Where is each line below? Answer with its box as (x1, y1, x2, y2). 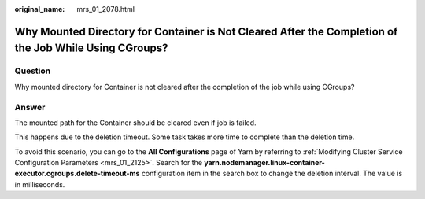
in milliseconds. (14, 179, 65, 189)
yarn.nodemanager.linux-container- (204, 158, 326, 168)
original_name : (14, 5, 65, 13)
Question (14, 65, 51, 76)
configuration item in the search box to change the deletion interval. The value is (141, 169, 403, 179)
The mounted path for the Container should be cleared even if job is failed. (14, 118, 257, 127)
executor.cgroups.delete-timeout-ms (14, 169, 140, 179)
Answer (14, 101, 46, 112)
